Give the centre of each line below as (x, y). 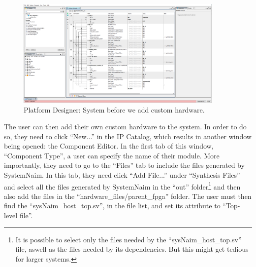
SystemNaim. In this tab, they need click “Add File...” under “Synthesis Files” (122, 175)
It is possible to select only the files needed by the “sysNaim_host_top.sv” (128, 239)
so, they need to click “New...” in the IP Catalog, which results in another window (128, 136)
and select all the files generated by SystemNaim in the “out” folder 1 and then (122, 186)
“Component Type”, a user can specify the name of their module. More (112, 155)
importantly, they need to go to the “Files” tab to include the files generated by (124, 165)
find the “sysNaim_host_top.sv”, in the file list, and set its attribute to (112, 206)
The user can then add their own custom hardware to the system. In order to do (125, 127)
